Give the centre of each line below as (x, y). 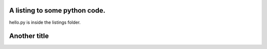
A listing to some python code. (57, 10)
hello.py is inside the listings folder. (45, 22)
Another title (29, 36)
